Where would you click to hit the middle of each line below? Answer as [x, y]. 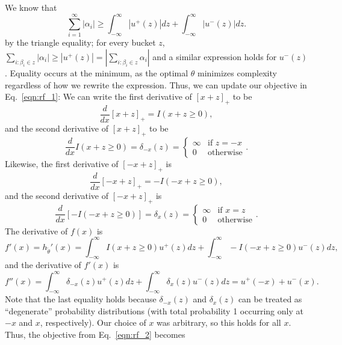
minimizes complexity [237, 73]
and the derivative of [43, 265]
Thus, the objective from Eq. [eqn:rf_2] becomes [95, 334]
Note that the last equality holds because [81, 299]
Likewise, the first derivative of [62, 163]
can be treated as [270, 299]
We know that [31, 7]
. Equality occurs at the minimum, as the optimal [97, 73]
